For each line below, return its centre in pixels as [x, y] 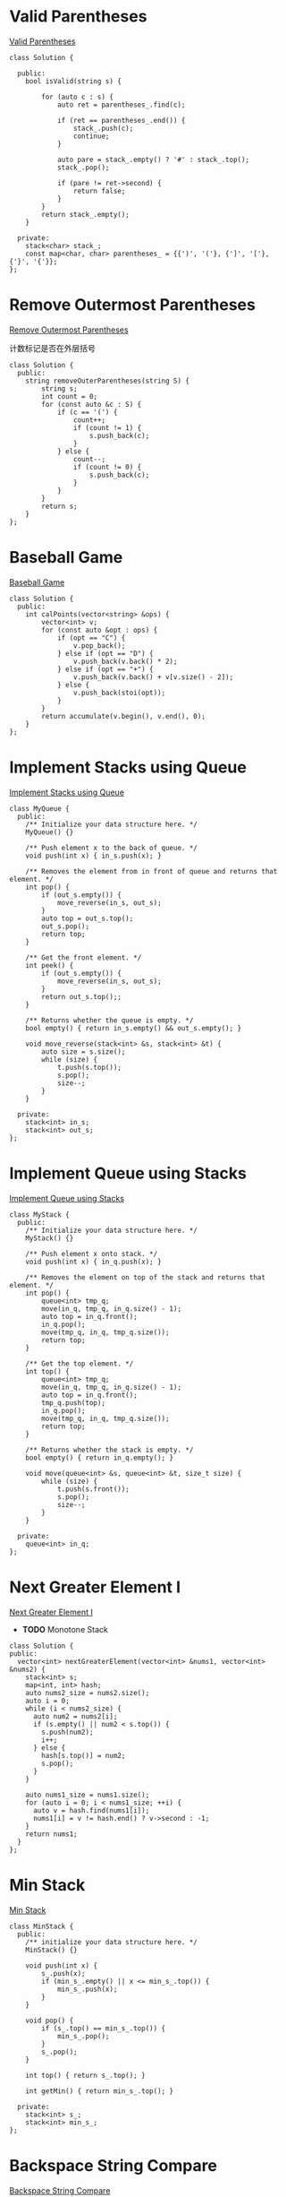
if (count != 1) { [107, 427]
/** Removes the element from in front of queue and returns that [151, 871]
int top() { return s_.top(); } [85, 2075]
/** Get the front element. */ [84, 957]
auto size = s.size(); [84, 1051]
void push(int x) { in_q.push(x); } [94, 1262]
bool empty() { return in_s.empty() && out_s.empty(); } [134, 1028]
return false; [99, 191]
